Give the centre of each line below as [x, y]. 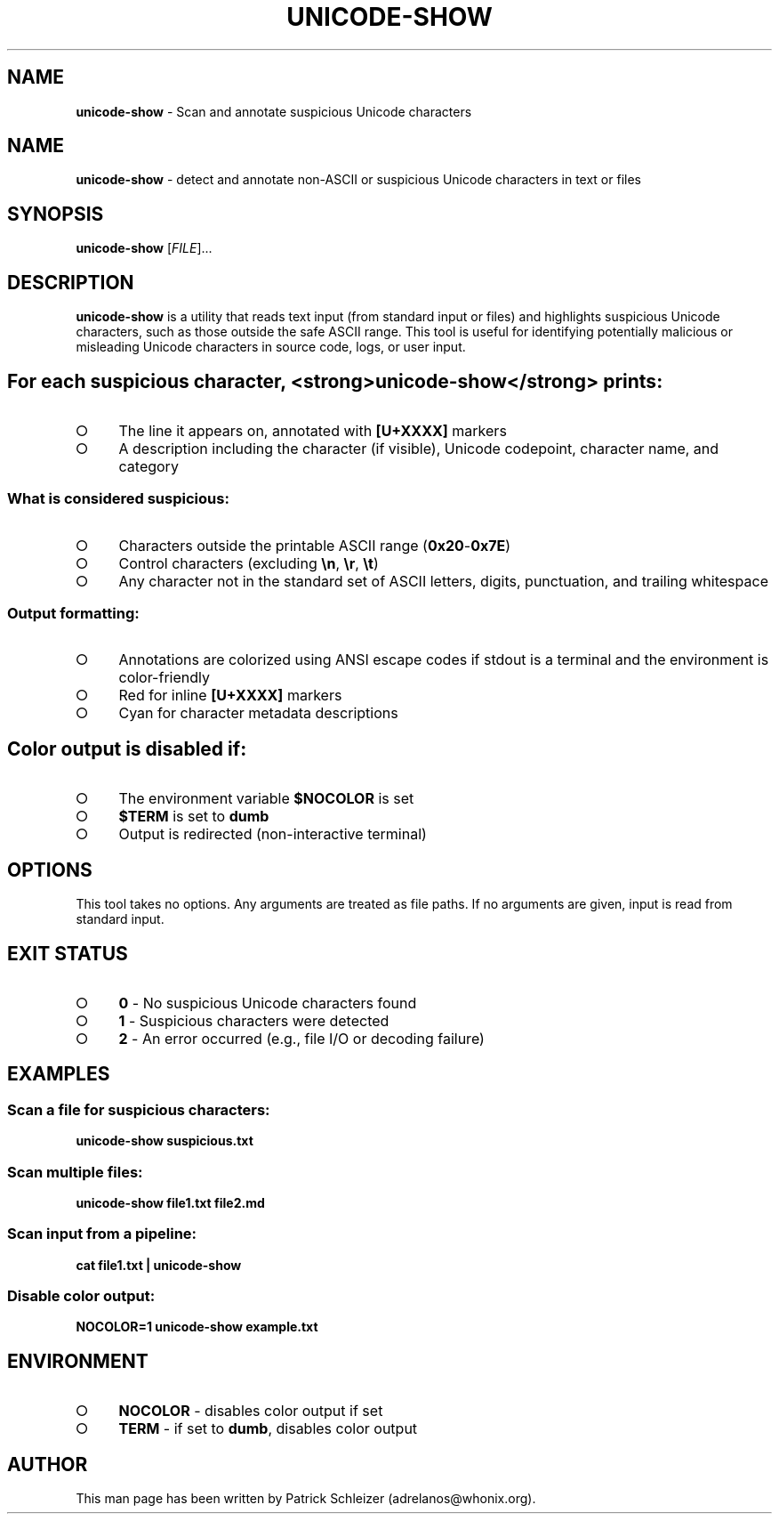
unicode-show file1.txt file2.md [170, 1202]
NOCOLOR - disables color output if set [251, 1411]
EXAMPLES [59, 1074]
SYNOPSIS [56, 214]
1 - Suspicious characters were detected [254, 1021]
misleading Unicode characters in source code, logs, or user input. [271, 347]
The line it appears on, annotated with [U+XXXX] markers [313, 430]
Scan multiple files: [75, 1172]
